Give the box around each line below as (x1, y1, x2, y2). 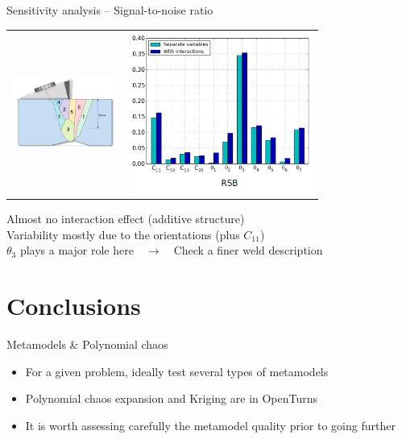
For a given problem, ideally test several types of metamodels (25, 362, 329, 379)
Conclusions (6, 288, 141, 321)
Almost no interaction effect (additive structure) (6, 210, 245, 227)
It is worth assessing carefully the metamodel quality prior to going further (25, 416, 396, 433)
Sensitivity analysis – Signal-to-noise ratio (6, 2, 213, 18)
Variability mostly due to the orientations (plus (6, 226, 240, 242)
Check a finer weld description (173, 242, 323, 259)
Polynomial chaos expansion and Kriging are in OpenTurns (25, 390, 318, 407)
